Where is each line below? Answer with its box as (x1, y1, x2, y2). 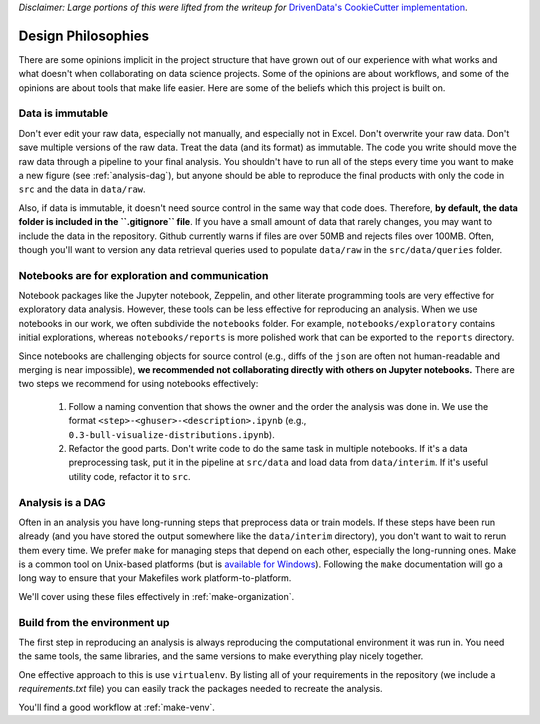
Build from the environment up (18, 615, 170, 629)
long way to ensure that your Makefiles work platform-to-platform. (18, 572, 292, 584)
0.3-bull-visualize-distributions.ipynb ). (68, 428, 275, 440)
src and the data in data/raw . (18, 183, 146, 195)
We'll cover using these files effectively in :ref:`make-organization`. (18, 590, 295, 602)
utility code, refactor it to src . (68, 470, 191, 482)
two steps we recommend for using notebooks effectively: (18, 378, 259, 390)
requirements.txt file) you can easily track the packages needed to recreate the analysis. (18, 683, 384, 695)
